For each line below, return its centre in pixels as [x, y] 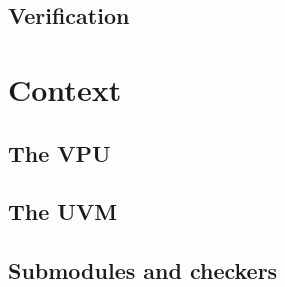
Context [65, 88]
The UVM [63, 211]
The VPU [59, 152]
